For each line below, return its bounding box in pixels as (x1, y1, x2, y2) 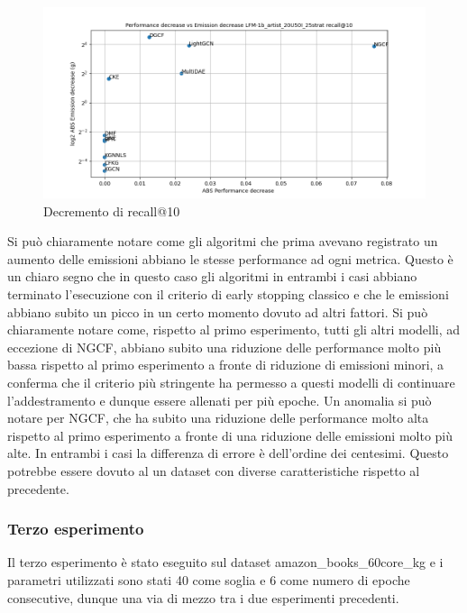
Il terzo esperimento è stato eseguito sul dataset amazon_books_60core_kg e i (7, 553, 444, 572)
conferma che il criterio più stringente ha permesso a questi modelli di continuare (7, 372, 455, 391)
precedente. (7, 479, 69, 498)
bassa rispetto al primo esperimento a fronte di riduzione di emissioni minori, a (7, 355, 444, 374)
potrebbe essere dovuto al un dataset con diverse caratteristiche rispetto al (7, 461, 420, 480)
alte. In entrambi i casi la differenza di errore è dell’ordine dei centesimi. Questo (7, 444, 449, 462)
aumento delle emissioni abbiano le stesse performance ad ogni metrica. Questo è (7, 249, 453, 268)
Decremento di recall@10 (43, 201, 180, 220)
